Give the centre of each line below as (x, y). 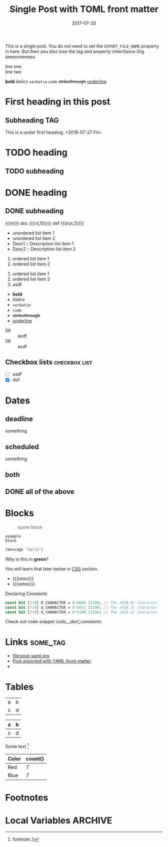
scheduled (22, 447)
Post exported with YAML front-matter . (52, 661)
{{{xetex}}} (24, 584)
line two (13, 72)
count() (35, 759)
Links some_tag (35, 642)
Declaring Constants (26, 594)
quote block (30, 527)
